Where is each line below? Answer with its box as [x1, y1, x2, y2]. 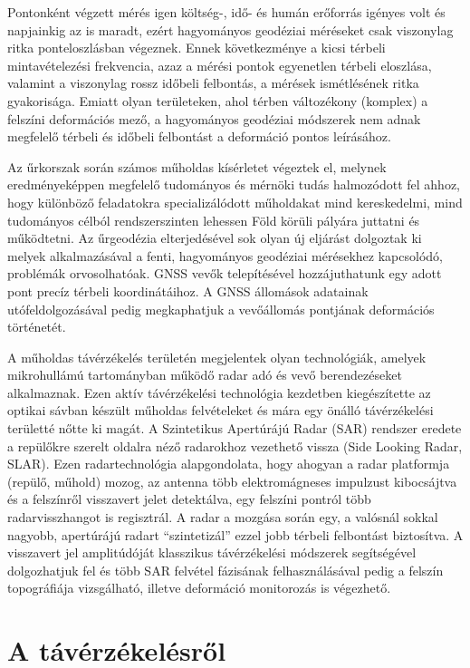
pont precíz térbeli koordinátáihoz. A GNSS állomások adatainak [7, 281, 369, 300]
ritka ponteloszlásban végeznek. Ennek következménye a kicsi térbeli [7, 38, 386, 57]
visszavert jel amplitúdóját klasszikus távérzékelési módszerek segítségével [7, 543, 417, 562]
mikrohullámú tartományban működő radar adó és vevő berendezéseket [7, 365, 402, 384]
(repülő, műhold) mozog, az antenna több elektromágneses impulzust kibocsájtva [7, 471, 457, 490]
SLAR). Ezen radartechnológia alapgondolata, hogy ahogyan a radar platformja [7, 454, 450, 473]
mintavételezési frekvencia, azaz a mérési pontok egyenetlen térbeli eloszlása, [7, 55, 432, 74]
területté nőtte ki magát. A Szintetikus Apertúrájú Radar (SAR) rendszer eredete [7, 419, 462, 438]
